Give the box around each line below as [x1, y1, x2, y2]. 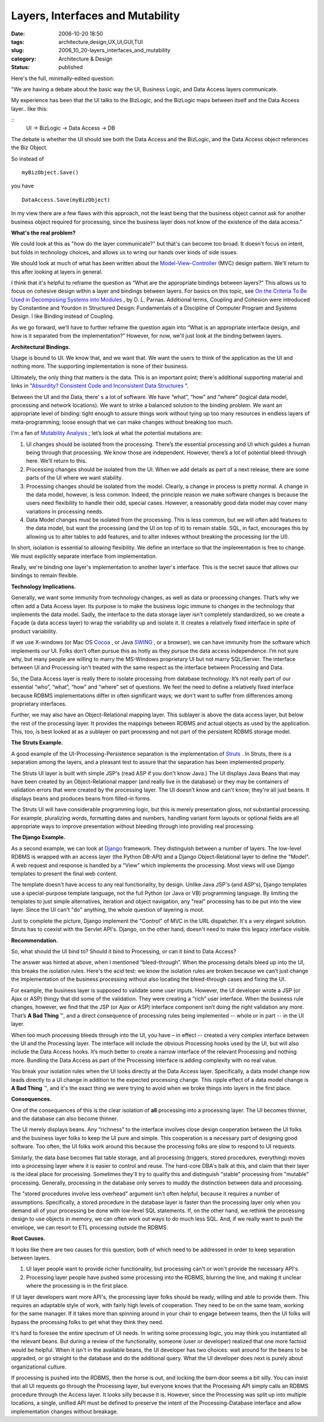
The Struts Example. [11, 739, 63, 746]
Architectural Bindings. [11, 343, 71, 350]
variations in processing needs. [26, 508, 104, 515]
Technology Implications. [11, 583, 76, 590]
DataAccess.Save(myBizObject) [22, 196, 111, 203]
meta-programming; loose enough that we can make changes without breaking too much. [11, 418, 233, 426]
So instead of [11, 155, 44, 162]
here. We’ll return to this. [26, 457, 87, 465]
